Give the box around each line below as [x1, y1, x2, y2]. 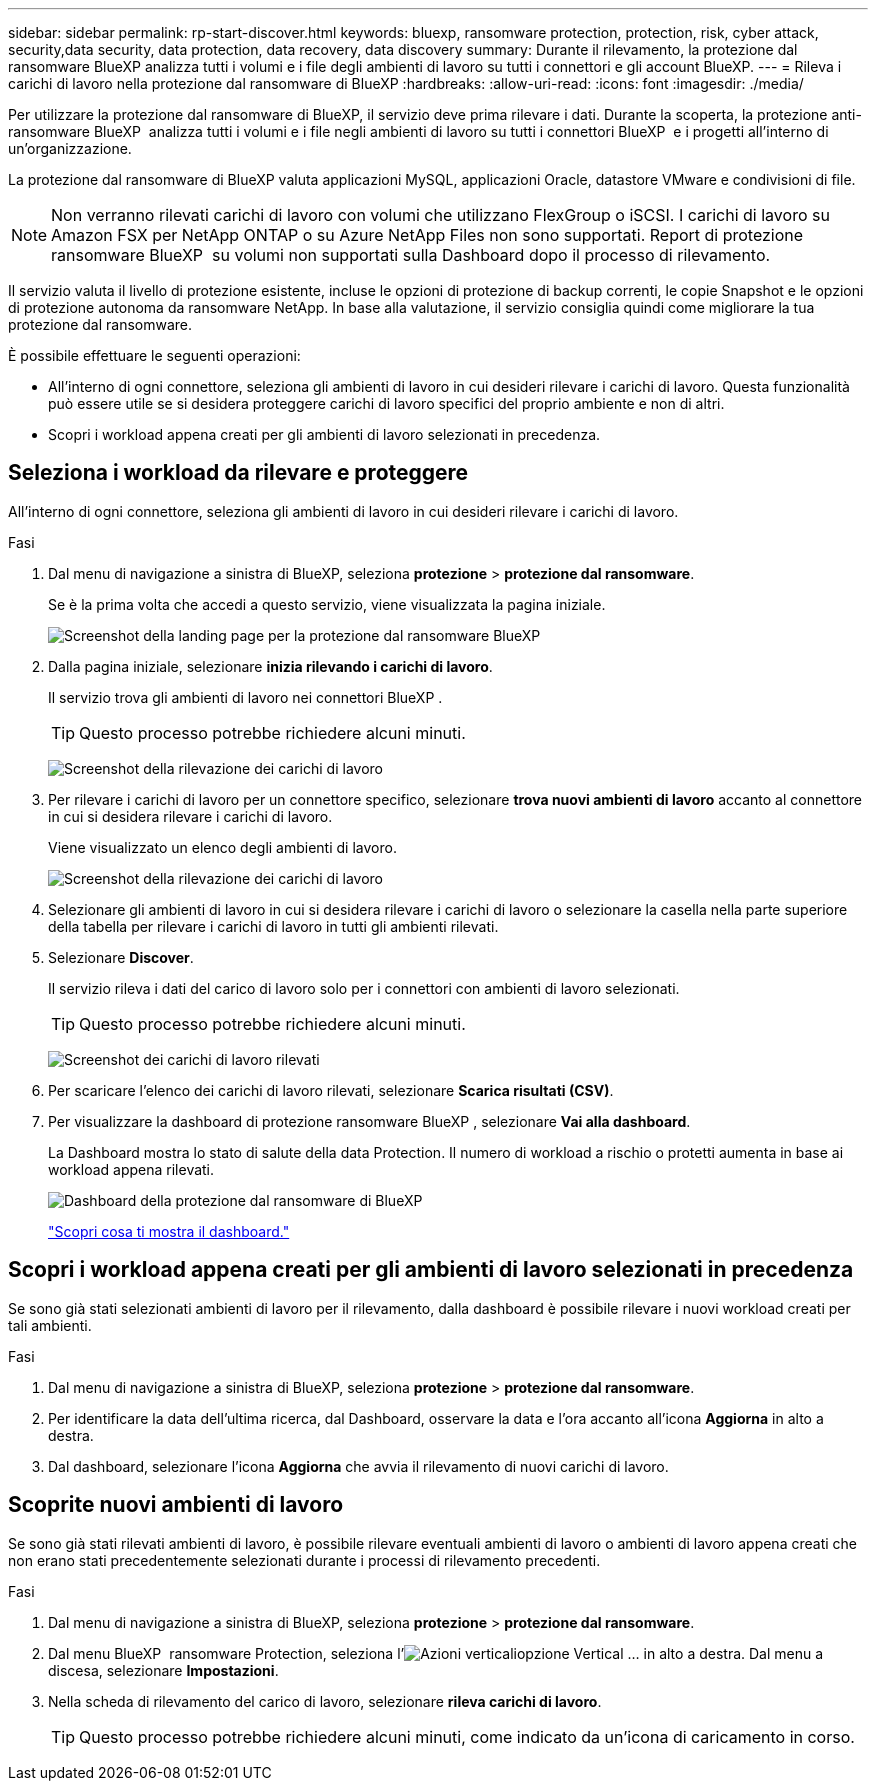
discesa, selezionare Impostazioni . [48, 1661, 279, 1679]
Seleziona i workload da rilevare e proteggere [8, 460, 469, 486]
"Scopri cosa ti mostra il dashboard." [48, 1222, 290, 1240]
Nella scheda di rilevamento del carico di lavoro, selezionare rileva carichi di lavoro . [48, 1692, 602, 1710]
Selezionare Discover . [48, 948, 194, 966]
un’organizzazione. [8, 140, 132, 157]
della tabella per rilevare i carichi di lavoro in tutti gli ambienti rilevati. [48, 917, 499, 935]
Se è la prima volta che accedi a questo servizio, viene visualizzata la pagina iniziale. [48, 595, 606, 613]
